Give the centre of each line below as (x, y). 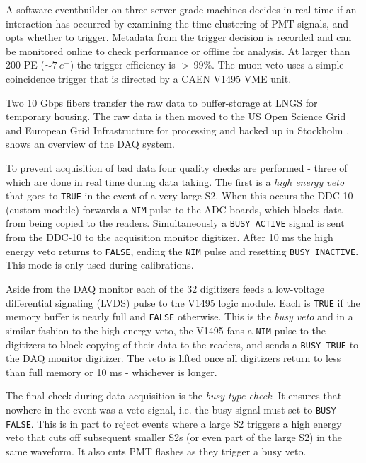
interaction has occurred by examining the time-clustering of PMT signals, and (177, 23)
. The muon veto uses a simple (278, 65)
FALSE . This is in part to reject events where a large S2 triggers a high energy (174, 423)
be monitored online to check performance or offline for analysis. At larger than (178, 51)
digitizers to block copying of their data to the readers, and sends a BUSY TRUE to (182, 344)
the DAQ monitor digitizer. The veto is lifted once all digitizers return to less (173, 358)
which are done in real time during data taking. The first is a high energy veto (175, 181)
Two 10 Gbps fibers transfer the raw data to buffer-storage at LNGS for (162, 102)
